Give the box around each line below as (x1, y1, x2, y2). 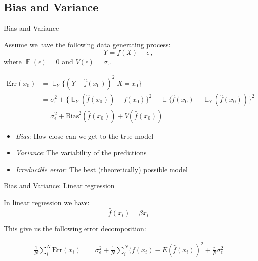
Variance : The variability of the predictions (15, 147, 147, 158)
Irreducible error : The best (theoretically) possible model (15, 164, 188, 174)
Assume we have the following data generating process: (4, 39, 171, 49)
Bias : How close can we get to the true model (15, 130, 154, 141)
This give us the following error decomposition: (4, 223, 146, 233)
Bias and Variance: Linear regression (4, 180, 115, 191)
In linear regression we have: (4, 197, 90, 207)
